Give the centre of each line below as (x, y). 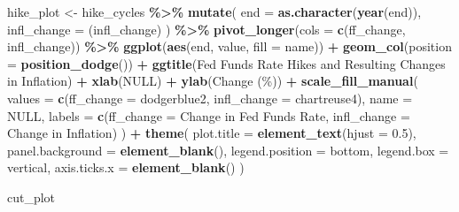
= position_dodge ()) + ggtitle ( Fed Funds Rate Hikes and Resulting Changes (226, 63)
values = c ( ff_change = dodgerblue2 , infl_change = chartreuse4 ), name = (210, 98)
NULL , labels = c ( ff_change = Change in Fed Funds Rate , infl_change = (209, 115)
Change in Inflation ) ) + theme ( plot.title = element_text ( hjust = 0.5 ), (212, 133)
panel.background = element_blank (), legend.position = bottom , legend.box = (228, 150)
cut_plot (31, 197)
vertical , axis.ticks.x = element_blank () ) (126, 167)
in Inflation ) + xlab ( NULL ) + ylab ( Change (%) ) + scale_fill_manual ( (213, 81)
